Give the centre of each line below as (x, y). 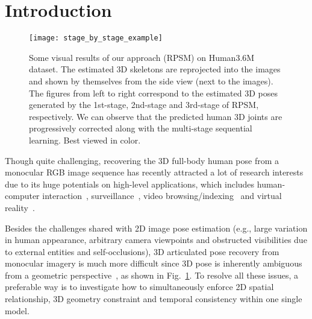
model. (17, 310)
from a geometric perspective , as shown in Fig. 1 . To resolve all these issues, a (152, 275)
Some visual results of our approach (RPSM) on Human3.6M (142, 57)
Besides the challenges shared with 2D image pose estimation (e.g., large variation (156, 228)
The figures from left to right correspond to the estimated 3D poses (153, 93)
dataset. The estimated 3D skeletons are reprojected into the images (155, 69)
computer (22, 196)
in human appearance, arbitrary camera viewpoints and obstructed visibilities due (156, 240)
